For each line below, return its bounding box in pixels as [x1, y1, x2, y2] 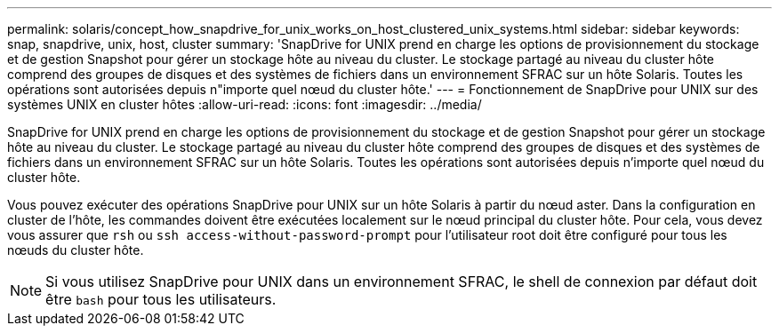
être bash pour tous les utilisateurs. [45, 290, 277, 308]
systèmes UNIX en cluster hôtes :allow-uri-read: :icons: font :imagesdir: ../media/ [7, 97, 482, 112]
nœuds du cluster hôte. [7, 242, 144, 258]
